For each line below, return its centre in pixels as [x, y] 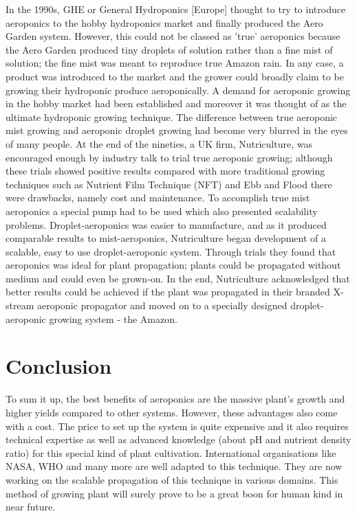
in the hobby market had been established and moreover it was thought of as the [176, 103]
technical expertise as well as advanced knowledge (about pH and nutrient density [178, 439]
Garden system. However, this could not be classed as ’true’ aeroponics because [173, 36]
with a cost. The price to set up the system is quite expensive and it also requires [177, 426]
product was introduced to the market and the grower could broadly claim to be [175, 76]
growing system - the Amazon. [113, 318]
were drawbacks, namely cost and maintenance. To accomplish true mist [158, 198]
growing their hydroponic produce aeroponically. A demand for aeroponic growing [178, 90]
